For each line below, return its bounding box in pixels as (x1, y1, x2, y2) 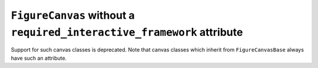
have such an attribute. (11, 55, 67, 62)
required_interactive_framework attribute (11, 25, 243, 39)
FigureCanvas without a (11, 9, 135, 22)
